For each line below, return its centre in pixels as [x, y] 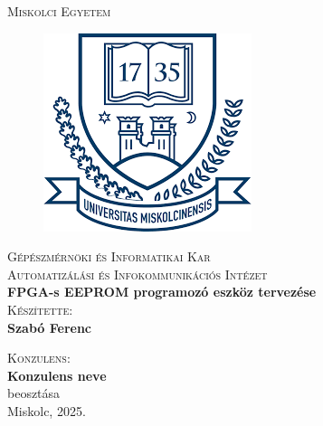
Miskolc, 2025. [47, 410]
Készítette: [40, 309]
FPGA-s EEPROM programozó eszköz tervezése [162, 292]
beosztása [34, 393]
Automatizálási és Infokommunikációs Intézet [138, 274]
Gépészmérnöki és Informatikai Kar [109, 256]
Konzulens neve [57, 375]
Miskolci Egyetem [59, 11]
